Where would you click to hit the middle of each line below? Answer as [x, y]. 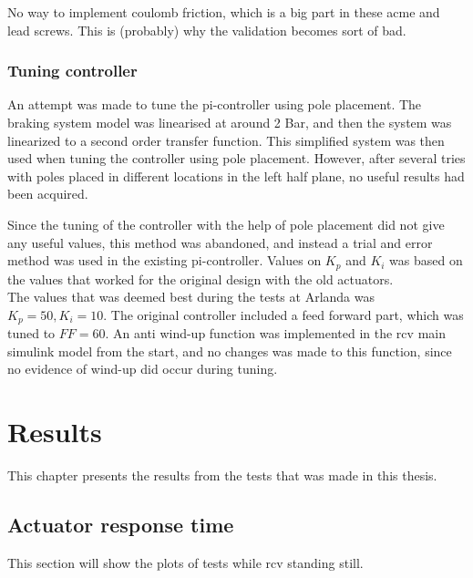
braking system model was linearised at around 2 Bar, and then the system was [230, 122]
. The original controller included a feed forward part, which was [283, 314]
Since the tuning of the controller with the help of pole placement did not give [226, 224]
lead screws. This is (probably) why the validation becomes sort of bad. [207, 30]
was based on [426, 260]
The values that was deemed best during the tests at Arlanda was [191, 297]
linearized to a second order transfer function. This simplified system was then [226, 140]
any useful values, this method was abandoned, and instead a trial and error [220, 242]
